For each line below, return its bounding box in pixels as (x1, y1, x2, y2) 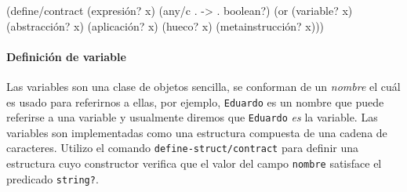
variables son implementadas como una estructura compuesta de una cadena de (6, 124, 387, 140)
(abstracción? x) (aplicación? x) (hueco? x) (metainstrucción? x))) (6, 17, 325, 34)
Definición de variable (6, 48, 126, 64)
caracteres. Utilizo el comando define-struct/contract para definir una (6, 139, 359, 156)
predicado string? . (6, 170, 99, 187)
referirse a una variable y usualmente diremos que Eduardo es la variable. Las (6, 109, 378, 125)
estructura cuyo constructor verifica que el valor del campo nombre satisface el (6, 155, 382, 172)
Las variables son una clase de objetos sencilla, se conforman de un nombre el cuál (6, 78, 401, 94)
